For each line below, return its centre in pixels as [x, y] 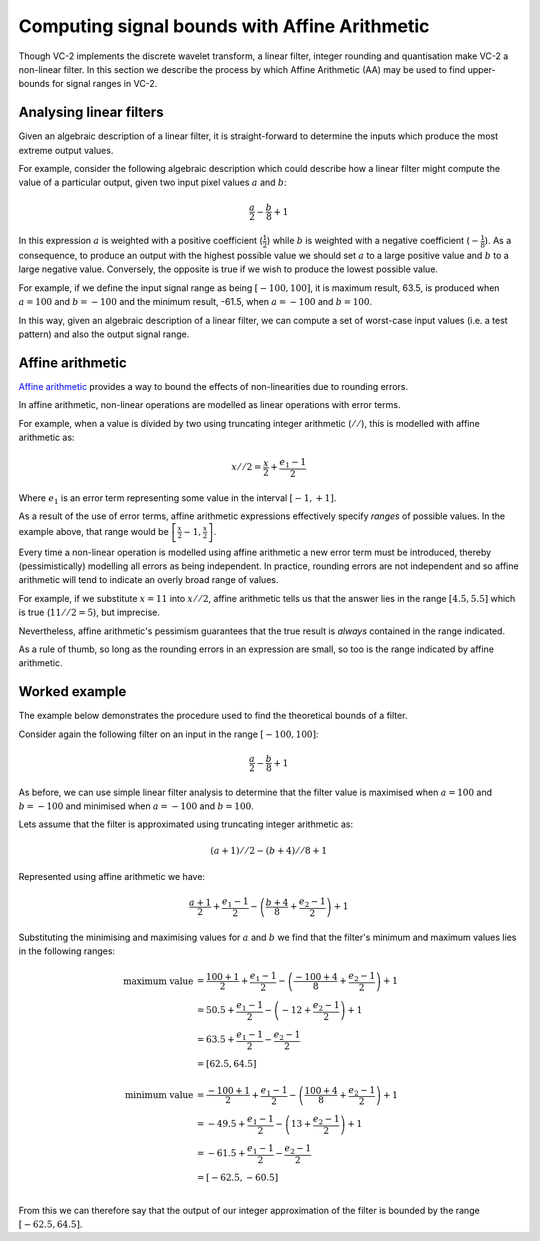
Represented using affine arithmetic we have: [111, 877]
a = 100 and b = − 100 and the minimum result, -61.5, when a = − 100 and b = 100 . [195, 302]
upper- [481, 69]
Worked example [72, 691]
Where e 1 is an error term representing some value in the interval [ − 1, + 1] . [177, 498]
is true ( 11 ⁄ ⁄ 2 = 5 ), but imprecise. [89, 612]
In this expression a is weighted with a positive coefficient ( [141, 241]
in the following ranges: [66, 951]
